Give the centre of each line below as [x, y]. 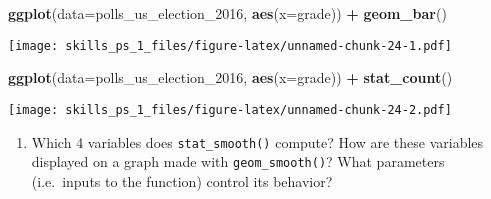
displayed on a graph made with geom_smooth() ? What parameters [238, 161]
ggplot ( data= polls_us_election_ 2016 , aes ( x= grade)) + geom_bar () [227, 13]
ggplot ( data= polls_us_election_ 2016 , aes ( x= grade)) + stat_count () [230, 77]
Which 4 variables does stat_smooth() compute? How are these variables [257, 141]
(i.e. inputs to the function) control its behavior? [182, 180]
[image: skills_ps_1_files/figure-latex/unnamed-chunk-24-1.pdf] [230, 45]
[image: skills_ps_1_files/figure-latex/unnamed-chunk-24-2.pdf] [230, 109]
